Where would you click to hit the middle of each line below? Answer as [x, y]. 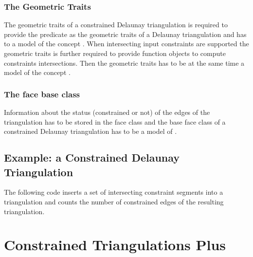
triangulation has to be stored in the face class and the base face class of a [115, 121]
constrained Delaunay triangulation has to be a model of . [90, 131]
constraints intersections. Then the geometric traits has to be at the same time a [124, 63]
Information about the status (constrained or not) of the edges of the [107, 112]
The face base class [42, 94]
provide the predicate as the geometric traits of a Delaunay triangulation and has [125, 34]
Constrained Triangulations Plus [115, 245]
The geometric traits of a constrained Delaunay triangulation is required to [116, 25]
